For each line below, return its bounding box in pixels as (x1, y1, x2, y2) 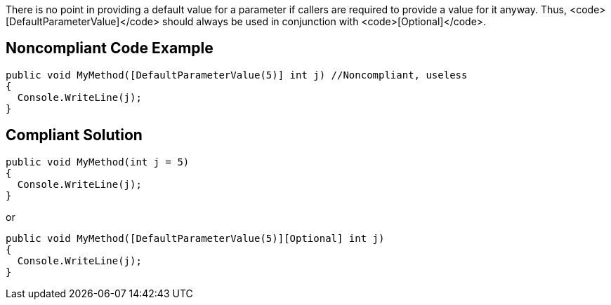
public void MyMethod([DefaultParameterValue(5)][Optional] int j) (6, 232, 385, 244)
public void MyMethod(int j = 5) (6, 156, 190, 168)
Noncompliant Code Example (6, 39, 213, 57)
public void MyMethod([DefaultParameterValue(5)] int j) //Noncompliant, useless (6, 69, 468, 81)
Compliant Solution (6, 126, 143, 144)
